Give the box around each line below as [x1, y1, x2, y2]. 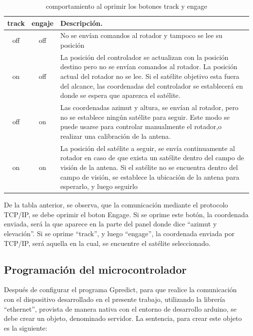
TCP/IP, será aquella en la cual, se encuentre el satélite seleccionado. [4, 238, 211, 248]
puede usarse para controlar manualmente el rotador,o [60, 121, 222, 131]
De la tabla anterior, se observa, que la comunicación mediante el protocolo [4, 200, 228, 210]
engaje [31, 18, 54, 28]
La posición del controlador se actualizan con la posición [60, 52, 229, 62]
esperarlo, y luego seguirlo [60, 181, 138, 191]
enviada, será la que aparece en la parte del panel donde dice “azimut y [4, 219, 217, 229]
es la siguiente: [4, 322, 48, 333]
